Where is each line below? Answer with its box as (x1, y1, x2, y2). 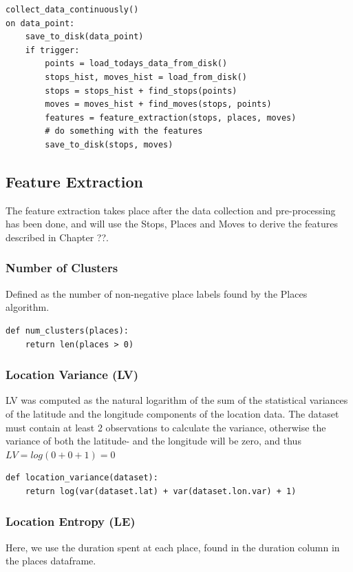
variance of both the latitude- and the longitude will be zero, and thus (6, 433, 301, 448)
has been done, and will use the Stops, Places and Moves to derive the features (6, 216, 338, 231)
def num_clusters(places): (6, 325, 129, 336)
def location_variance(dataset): (6, 473, 158, 483)
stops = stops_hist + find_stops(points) (45, 85, 237, 96)
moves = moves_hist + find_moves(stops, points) (45, 99, 272, 110)
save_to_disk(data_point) (25, 32, 144, 42)
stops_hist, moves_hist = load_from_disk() (45, 72, 247, 82)
